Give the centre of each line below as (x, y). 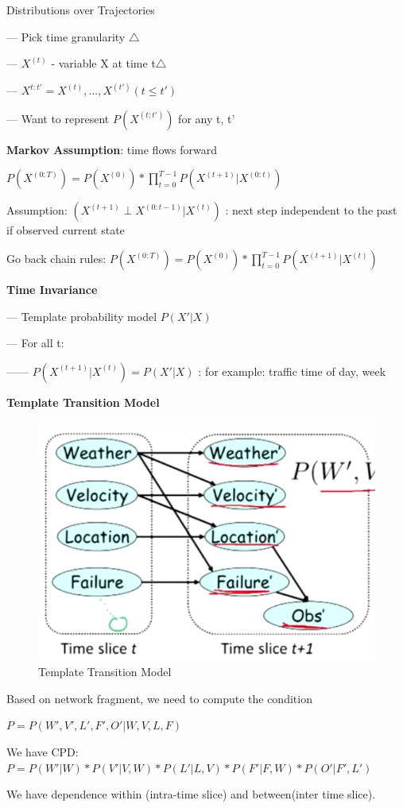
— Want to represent (58, 118)
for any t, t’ (207, 118)
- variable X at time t (103, 63)
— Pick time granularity (66, 36)
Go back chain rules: (56, 258)
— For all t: (35, 343)
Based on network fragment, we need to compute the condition (159, 698)
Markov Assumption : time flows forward (112, 149)
